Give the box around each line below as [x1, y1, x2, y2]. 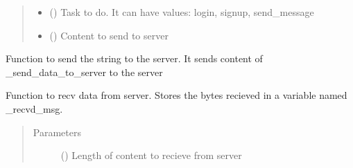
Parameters [33, 124, 81, 139]
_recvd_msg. [6, 101, 63, 115]
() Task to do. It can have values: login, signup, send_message [49, 5, 314, 19]
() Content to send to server [49, 28, 169, 42]
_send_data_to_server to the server [6, 64, 163, 79]
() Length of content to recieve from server [60, 148, 242, 162]
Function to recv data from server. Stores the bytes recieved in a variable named [6, 88, 347, 102]
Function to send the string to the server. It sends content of [6, 51, 263, 66]
